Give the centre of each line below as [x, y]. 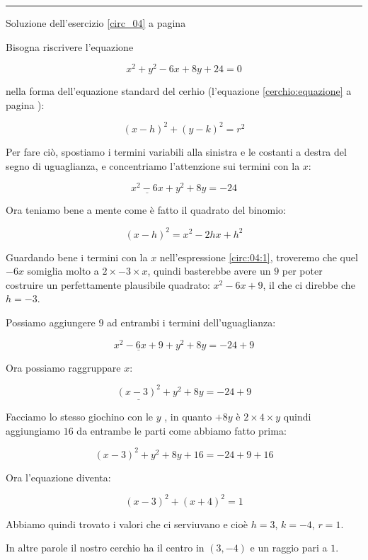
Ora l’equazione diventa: [58, 477]
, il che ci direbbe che [309, 284]
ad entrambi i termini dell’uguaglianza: [191, 322]
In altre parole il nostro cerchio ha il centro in [105, 548]
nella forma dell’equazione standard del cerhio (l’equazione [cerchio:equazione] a [179, 91]
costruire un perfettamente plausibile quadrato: [108, 284]
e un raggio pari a [289, 548]
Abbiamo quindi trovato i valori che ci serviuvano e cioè [127, 524]
